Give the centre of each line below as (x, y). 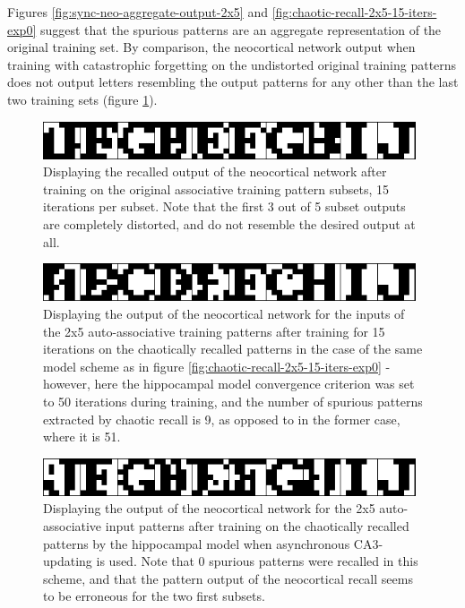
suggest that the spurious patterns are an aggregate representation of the (241, 29)
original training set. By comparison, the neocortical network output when (211, 47)
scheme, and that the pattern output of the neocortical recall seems (228, 578)
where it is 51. (82, 437)
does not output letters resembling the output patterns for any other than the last (233, 82)
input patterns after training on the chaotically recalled (257, 526)
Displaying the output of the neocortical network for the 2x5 (209, 508)
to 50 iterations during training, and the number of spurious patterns (233, 401)
